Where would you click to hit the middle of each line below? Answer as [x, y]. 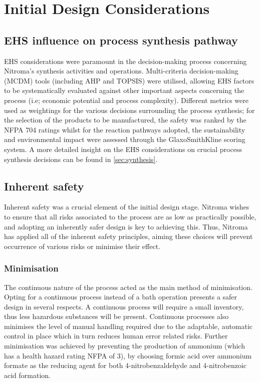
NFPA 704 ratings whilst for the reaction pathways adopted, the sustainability [125, 129]
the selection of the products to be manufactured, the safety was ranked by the [125, 120]
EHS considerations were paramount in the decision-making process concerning [125, 61]
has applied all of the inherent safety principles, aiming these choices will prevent [128, 236]
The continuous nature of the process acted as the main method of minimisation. [128, 287]
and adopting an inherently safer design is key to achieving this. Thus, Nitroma [126, 226]
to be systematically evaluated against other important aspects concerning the [124, 90]
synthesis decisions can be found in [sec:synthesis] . [81, 159]
